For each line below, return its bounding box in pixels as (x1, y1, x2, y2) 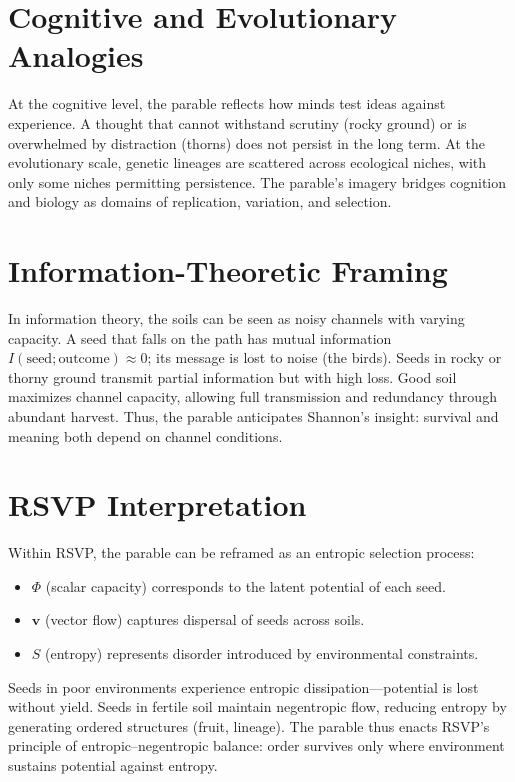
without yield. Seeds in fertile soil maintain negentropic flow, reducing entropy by (8, 696, 507, 717)
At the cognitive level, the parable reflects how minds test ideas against (8, 93, 446, 114)
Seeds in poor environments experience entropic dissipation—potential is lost (8, 676, 479, 697)
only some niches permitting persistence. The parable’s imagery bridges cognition (8, 171, 507, 192)
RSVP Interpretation (8, 484, 307, 525)
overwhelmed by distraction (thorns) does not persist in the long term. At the (8, 132, 485, 153)
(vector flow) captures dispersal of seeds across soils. (44, 609, 365, 630)
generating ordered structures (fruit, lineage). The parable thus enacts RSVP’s (8, 715, 490, 736)
